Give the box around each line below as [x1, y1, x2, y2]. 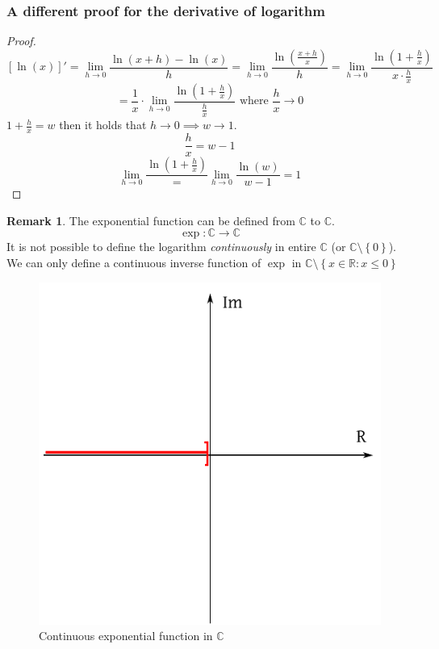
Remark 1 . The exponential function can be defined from [6, 211, 295, 228]
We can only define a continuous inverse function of [6, 253, 261, 270]
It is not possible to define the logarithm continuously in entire [6, 238, 316, 255]
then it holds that [59, 116, 147, 133]
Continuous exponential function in [39, 627, 213, 644]
